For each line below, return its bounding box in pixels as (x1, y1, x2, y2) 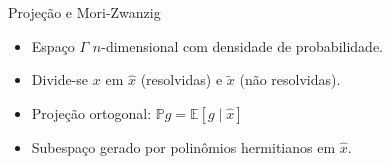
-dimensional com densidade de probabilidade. (101, 35, 383, 56)
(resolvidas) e (140, 69, 223, 90)
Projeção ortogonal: (31, 102, 152, 123)
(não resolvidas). (239, 69, 341, 90)
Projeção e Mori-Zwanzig (8, 2, 161, 22)
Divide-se (31, 69, 89, 90)
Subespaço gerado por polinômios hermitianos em (31, 136, 336, 157)
